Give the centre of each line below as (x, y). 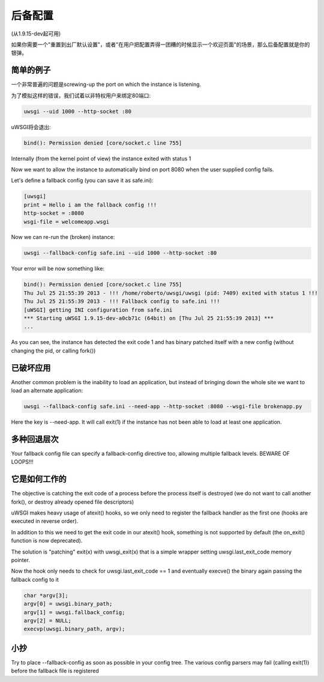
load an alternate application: (47, 391)
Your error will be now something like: (58, 269)
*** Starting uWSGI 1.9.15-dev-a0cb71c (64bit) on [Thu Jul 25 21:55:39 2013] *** (149, 318)
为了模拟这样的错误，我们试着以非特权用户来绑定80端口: (81, 95)
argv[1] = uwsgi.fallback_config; (74, 612)
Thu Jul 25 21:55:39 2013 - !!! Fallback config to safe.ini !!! (122, 301)
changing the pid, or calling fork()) (53, 351)
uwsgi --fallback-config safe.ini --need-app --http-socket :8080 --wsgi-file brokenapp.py (163, 406)
